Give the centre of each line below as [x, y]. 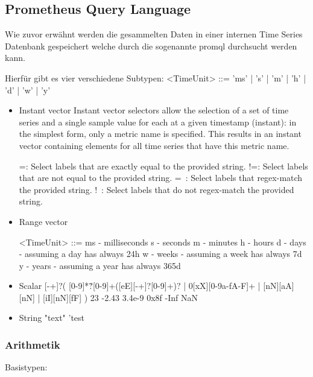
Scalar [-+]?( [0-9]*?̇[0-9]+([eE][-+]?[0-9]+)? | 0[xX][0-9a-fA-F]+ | [140, 286]
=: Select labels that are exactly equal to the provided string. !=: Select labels [163, 166]
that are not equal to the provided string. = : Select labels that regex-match [161, 178]
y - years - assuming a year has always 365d [100, 265]
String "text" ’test [52, 318]
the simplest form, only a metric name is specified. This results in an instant [160, 134]
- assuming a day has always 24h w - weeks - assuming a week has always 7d [160, 254]
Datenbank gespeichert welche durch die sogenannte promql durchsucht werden [151, 46]
